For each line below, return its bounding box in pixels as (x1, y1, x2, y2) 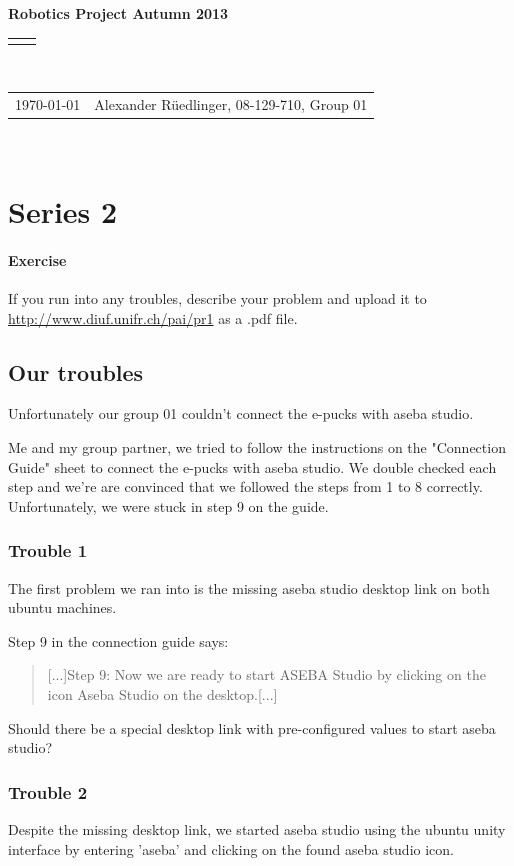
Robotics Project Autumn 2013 (8, 3, 229, 23)
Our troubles (8, 356, 144, 387)
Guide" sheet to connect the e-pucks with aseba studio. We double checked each (8, 456, 497, 477)
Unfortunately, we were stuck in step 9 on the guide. (8, 495, 329, 516)
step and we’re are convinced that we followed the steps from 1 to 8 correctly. (8, 476, 483, 497)
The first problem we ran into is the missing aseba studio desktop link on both (8, 577, 490, 598)
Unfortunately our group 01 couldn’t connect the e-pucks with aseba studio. (8, 403, 474, 424)
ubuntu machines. (8, 597, 117, 618)
